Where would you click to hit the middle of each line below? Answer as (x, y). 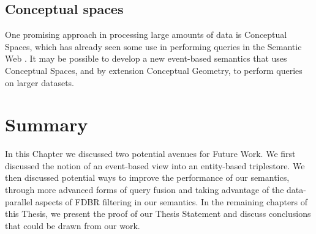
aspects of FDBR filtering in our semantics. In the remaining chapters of (171, 201)
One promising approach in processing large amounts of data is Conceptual (146, 35)
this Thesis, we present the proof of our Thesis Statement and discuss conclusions (158, 214)
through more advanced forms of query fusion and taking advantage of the (145, 190)
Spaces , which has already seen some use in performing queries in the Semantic (153, 46)
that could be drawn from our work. (73, 225)
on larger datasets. (40, 82)
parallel (19, 201)
